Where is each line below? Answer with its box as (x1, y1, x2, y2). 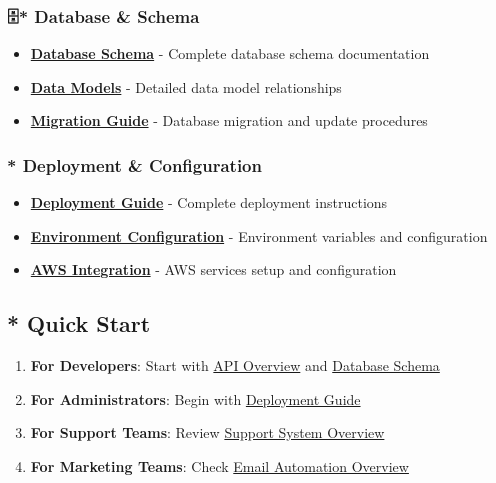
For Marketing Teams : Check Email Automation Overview (30, 455, 409, 476)
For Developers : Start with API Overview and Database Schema (30, 355, 440, 376)
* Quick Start (7, 308, 151, 339)
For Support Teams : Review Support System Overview (30, 422, 385, 443)
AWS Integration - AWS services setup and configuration (30, 259, 397, 280)
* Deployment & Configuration (7, 152, 262, 177)
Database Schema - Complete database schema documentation (30, 43, 430, 64)
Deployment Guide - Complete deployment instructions (30, 192, 388, 213)
